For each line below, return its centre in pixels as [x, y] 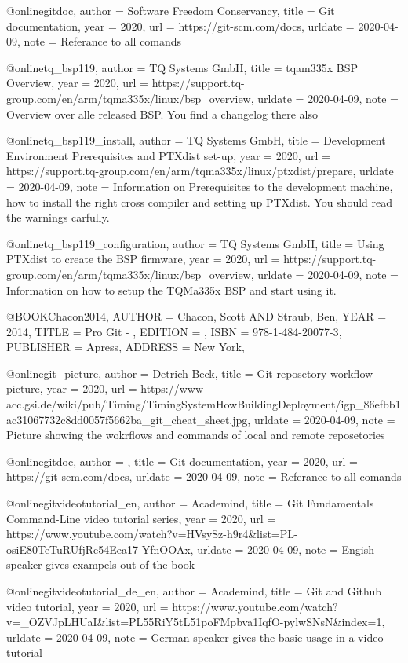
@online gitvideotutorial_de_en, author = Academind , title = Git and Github [194, 591]
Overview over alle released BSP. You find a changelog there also [162, 114]
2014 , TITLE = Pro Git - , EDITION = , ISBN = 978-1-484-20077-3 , [174, 331]
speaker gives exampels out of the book [101, 564]
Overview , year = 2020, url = [77, 83]
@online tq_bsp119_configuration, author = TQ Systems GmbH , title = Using [195, 243]
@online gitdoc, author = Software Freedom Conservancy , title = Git [171, 10]
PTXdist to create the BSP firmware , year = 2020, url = [143, 259]
